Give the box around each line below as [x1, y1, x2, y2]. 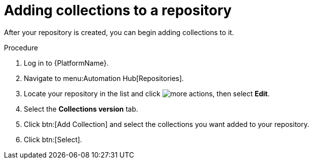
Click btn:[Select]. [24, 135, 82, 144]
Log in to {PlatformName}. [24, 58, 109, 67]
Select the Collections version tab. [24, 104, 138, 113]
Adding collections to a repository [4, 2, 232, 19]
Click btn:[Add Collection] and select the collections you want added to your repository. [24, 120, 310, 128]
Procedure [4, 43, 38, 52]
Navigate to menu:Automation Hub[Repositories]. [24, 74, 184, 82]
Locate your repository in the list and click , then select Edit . [24, 89, 270, 98]
